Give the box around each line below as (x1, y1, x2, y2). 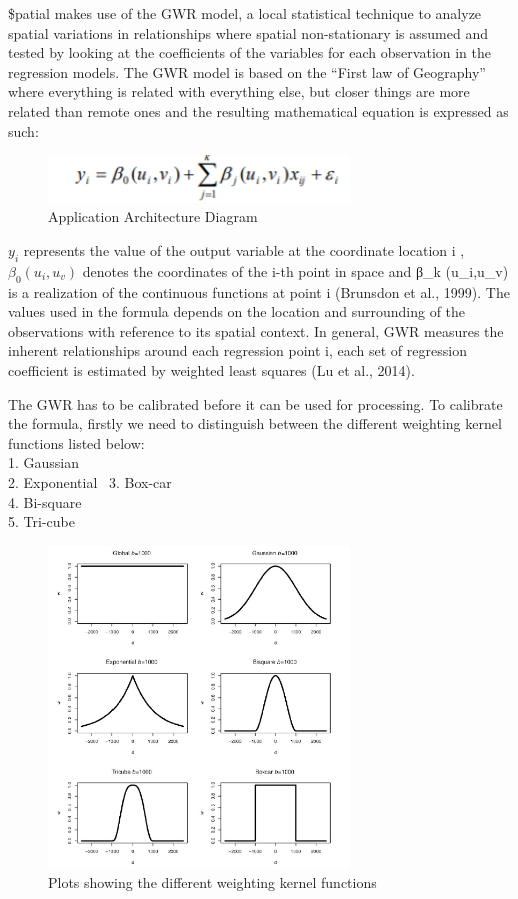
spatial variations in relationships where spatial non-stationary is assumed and (8, 22, 488, 43)
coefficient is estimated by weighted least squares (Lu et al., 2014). (8, 360, 415, 381)
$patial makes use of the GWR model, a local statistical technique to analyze (8, 3, 482, 23)
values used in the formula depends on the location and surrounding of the (8, 301, 466, 322)
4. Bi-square (8, 491, 82, 512)
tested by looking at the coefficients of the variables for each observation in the (8, 42, 491, 63)
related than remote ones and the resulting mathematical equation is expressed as (8, 100, 509, 121)
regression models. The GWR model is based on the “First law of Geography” (8, 61, 486, 82)
